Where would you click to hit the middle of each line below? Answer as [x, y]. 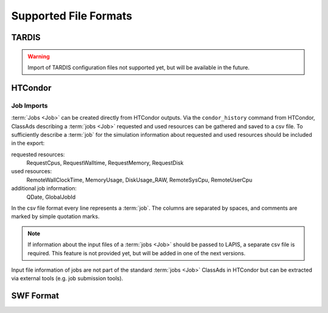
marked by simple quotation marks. [55, 216]
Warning [39, 56]
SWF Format [35, 296]
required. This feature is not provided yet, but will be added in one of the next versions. [137, 253]
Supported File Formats [72, 16]
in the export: [28, 143]
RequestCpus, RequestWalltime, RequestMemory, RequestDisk [105, 163]
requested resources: [38, 154]
